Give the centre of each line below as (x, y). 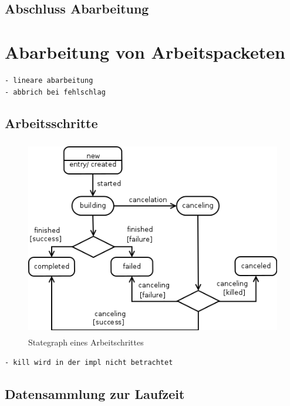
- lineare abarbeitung (49, 80)
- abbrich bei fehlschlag (55, 92)
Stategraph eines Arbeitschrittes (86, 342)
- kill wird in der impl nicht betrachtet (89, 362)
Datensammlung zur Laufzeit (95, 393)
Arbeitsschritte (51, 123)
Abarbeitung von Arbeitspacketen (145, 51)
